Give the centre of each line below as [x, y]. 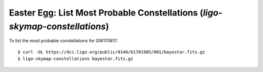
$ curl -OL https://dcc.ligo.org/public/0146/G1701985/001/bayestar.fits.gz [112, 52]
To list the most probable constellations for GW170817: [64, 41]
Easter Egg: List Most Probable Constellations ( [106, 13]
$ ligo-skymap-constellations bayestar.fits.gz [75, 59]
